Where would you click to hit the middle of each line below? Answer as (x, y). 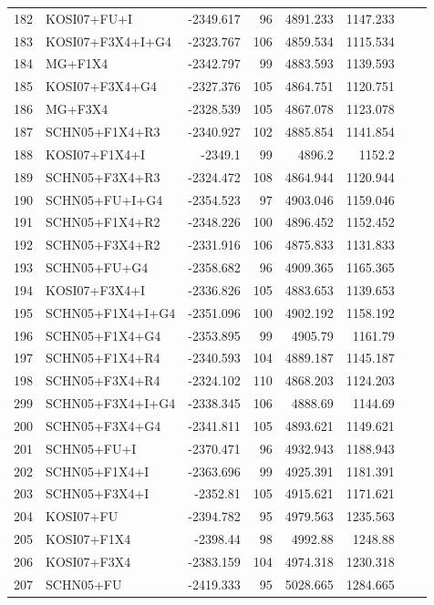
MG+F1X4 (77, 63)
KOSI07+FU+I (89, 18)
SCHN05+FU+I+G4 (104, 199)
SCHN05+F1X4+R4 (103, 358)
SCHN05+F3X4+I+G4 (111, 403)
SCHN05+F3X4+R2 (103, 245)
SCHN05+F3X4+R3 (103, 176)
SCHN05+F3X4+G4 (103, 425)
